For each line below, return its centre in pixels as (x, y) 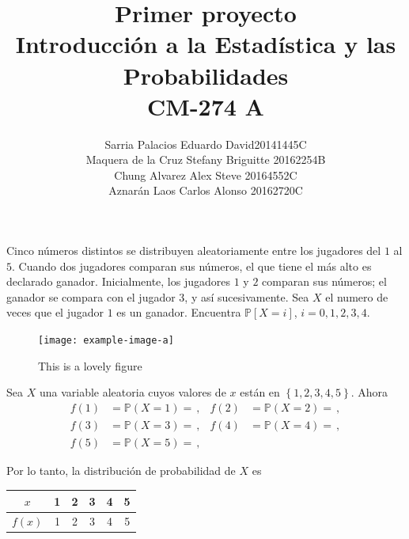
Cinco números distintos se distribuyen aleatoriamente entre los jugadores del (194, 251)
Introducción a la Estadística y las (206, 44)
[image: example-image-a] (106, 341)
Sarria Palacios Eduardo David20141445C (206, 144)
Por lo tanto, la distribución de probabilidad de (121, 471)
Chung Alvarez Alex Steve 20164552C (206, 175)
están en (260, 392)
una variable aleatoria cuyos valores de (133, 392)
